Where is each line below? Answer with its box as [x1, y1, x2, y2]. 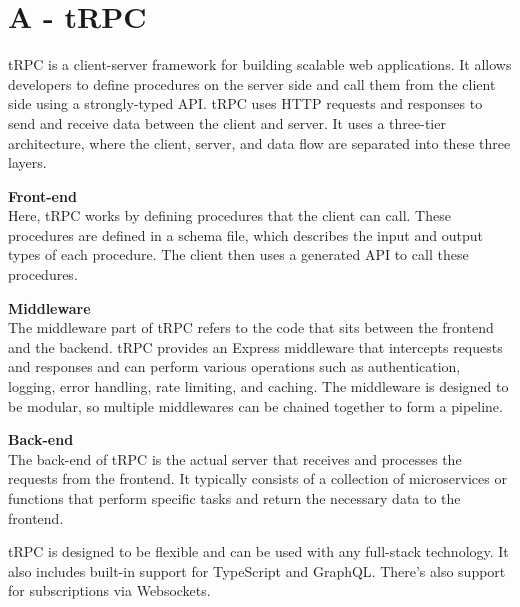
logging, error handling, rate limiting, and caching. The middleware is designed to [8, 376, 509, 397]
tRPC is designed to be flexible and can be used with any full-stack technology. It [8, 541, 509, 562]
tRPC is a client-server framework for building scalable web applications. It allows [8, 54, 512, 75]
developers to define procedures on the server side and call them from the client [8, 73, 496, 94]
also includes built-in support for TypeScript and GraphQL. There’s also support [8, 560, 506, 581]
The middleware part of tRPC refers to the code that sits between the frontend [8, 317, 494, 338]
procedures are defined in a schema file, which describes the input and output [8, 224, 483, 245]
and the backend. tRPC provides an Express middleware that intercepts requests [8, 336, 503, 357]
